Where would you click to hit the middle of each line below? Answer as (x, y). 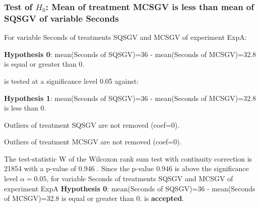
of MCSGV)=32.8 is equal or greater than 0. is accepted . (94, 198)
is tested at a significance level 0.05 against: (72, 81)
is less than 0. (25, 108)
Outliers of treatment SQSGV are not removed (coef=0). (92, 124)
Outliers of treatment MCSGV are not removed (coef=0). (93, 142)
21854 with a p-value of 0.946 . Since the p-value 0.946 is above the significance (126, 168)
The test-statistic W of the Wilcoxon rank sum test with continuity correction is (128, 158)
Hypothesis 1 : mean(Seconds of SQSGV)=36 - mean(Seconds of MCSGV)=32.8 (130, 98)
